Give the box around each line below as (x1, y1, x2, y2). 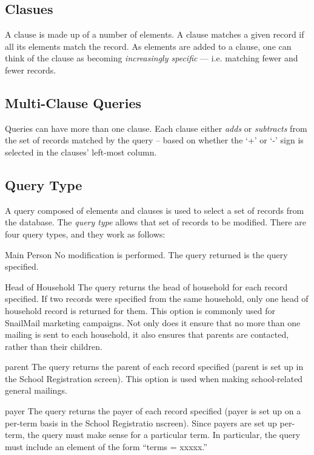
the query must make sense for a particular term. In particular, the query (27, 428, 301, 441)
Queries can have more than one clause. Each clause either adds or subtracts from (5, 121, 307, 134)
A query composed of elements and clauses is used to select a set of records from (5, 204, 304, 216)
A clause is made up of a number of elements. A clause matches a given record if (5, 28, 304, 41)
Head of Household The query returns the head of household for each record (5, 280, 288, 293)
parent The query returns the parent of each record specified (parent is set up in (5, 360, 304, 373)
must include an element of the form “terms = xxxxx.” (5, 440, 207, 453)
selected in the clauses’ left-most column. (5, 145, 157, 158)
